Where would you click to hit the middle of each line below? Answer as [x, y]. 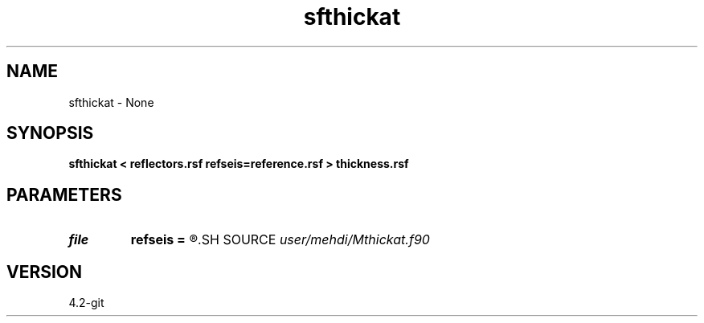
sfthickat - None [111, 102]
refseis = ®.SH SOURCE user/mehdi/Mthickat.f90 [280, 240]
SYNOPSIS [50, 133]
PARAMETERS [64, 194]
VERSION [45, 272]
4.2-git [86, 303]
